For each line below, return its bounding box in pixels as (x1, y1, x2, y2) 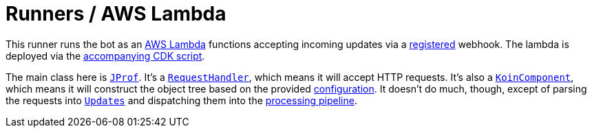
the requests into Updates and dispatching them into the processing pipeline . (6, 94, 357, 106)
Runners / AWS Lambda (6, 2, 226, 25)
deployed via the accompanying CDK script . (6, 49, 205, 62)
